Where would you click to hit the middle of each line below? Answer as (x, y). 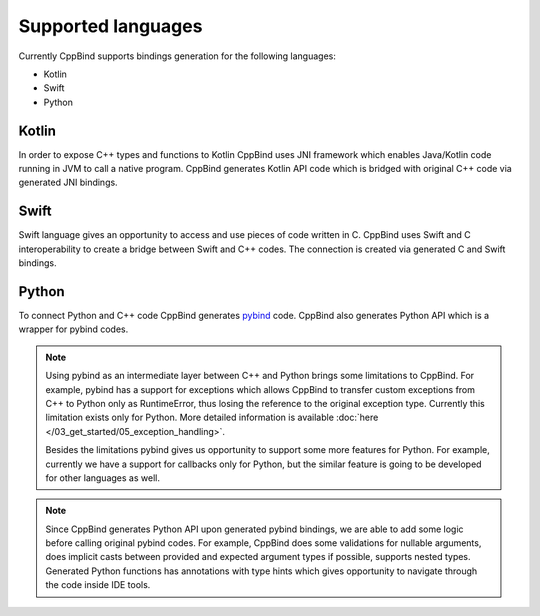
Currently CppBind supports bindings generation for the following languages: (177, 56)
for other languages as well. (102, 477)
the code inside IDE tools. (98, 585)
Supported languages (110, 26)
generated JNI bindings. (68, 182)
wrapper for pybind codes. (73, 329)
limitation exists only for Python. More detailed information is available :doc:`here (212, 417)
